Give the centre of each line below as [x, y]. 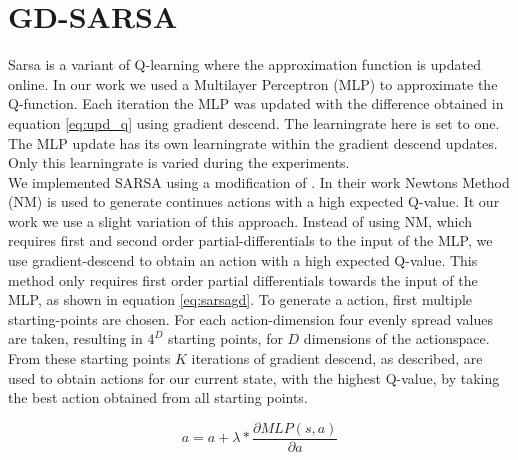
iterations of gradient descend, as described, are [337, 358]
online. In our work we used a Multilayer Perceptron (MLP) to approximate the [253, 83]
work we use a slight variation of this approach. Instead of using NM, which [240, 220]
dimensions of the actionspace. [396, 338]
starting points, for [225, 338]
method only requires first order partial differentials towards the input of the [243, 279]
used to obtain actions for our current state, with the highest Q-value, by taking [254, 377]
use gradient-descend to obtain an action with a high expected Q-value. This [243, 260]
